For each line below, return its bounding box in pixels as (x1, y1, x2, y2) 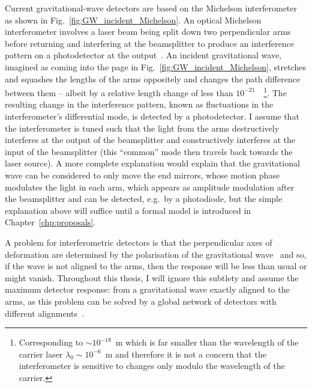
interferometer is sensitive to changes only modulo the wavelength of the (19, 359, 285, 372)
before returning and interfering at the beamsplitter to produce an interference (5, 37, 294, 49)
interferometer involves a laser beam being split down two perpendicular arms (5, 25, 291, 38)
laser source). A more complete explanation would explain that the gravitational (5, 157, 300, 169)
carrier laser (19, 347, 63, 360)
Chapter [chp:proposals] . (5, 216, 96, 228)
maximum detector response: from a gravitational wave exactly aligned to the (5, 283, 290, 296)
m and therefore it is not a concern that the (105, 347, 266, 360)
